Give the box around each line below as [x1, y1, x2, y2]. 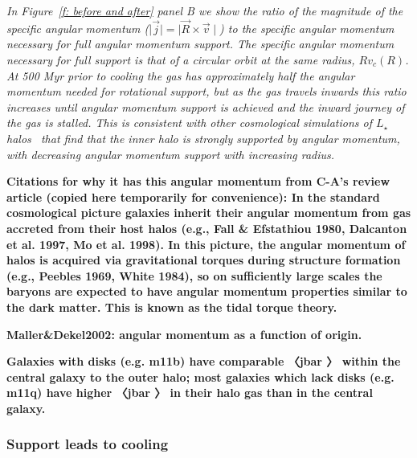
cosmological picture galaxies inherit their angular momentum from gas [6, 204, 411, 221]
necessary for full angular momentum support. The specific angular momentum [6, 35, 395, 52]
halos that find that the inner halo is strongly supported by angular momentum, [6, 129, 400, 146]
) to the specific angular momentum [219, 19, 395, 36]
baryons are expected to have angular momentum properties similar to [6, 283, 407, 300]
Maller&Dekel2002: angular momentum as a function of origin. [6, 325, 362, 342]
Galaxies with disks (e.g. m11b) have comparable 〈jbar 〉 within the [6, 353, 401, 370]
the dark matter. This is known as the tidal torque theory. [6, 298, 337, 315]
